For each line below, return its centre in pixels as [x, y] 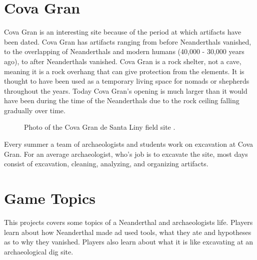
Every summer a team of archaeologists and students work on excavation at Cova [129, 144]
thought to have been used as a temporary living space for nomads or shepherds [127, 81]
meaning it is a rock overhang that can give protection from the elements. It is [124, 71]
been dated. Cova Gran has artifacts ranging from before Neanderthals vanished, [128, 41]
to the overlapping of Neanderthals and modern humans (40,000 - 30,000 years [124, 51]
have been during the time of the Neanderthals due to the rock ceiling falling [122, 100]
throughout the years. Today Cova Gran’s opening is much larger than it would [126, 90]
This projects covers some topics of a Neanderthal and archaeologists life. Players [128, 222]
